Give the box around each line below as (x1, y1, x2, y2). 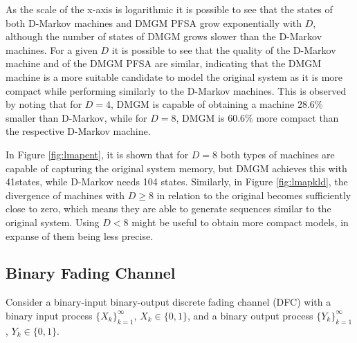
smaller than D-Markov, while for (6, 110, 147, 124)
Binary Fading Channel (6, 262, 176, 284)
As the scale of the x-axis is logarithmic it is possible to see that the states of (6, 2, 333, 16)
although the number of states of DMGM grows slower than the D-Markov (6, 29, 322, 44)
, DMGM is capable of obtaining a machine (111, 97, 295, 111)
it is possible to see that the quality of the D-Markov (111, 42, 336, 57)
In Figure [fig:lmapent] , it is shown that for (6, 147, 189, 161)
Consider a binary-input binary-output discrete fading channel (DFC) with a (6, 295, 331, 309)
